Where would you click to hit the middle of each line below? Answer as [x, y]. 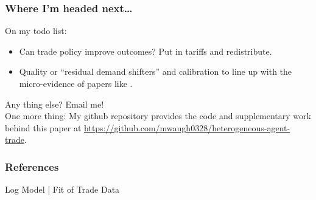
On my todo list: [36, 31]
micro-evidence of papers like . [76, 83]
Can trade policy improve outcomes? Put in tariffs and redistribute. [146, 51]
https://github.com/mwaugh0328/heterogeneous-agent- [187, 127]
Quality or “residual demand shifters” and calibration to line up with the [156, 71]
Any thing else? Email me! [54, 104]
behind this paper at [43, 127]
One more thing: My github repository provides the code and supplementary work [158, 116]
